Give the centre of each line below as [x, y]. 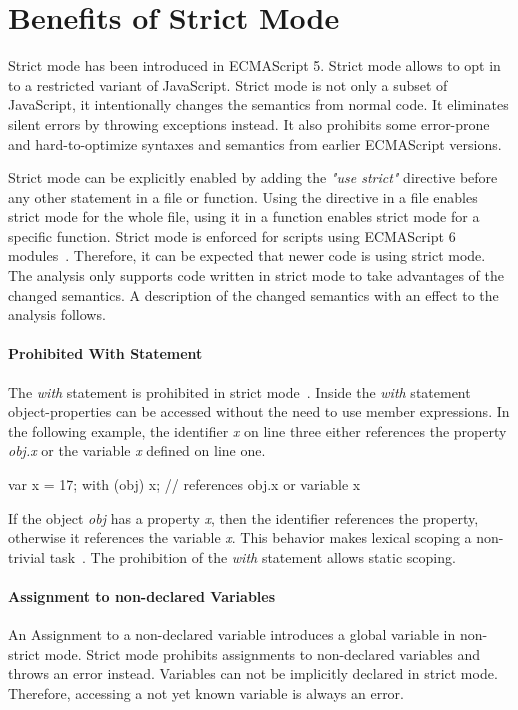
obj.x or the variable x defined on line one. [137, 450]
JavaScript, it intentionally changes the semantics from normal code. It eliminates [258, 104]
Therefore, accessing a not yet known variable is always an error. [206, 692]
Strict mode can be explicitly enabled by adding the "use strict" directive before [253, 177]
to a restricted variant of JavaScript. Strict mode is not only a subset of [228, 84]
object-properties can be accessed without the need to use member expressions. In [259, 411]
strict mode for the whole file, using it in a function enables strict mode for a [244, 216]
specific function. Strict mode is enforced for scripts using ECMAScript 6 [232, 235]
